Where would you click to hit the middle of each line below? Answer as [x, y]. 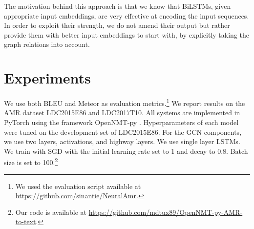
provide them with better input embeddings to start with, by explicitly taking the [127, 34]
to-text [26, 221]
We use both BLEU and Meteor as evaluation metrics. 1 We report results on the [125, 102]
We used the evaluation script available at [78, 186]
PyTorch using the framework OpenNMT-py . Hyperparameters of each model [121, 122]
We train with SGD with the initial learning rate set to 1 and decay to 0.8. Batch [126, 151]
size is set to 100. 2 [31, 161]
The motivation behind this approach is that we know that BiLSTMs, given [117, 6]
